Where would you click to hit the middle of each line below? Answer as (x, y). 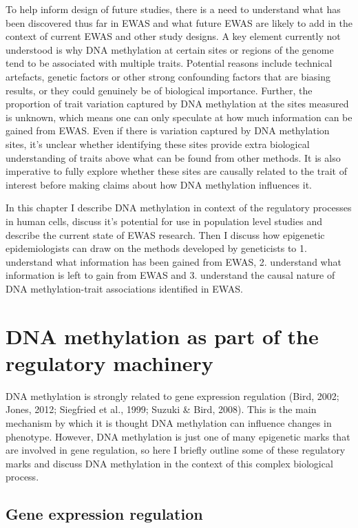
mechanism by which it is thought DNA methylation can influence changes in (169, 422)
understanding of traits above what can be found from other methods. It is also (173, 157)
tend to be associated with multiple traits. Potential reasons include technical (169, 63)
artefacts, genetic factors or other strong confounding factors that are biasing (168, 76)
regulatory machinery (109, 362)
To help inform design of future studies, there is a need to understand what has (173, 9)
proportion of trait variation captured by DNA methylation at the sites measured (177, 104)
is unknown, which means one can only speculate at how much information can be (179, 117)
